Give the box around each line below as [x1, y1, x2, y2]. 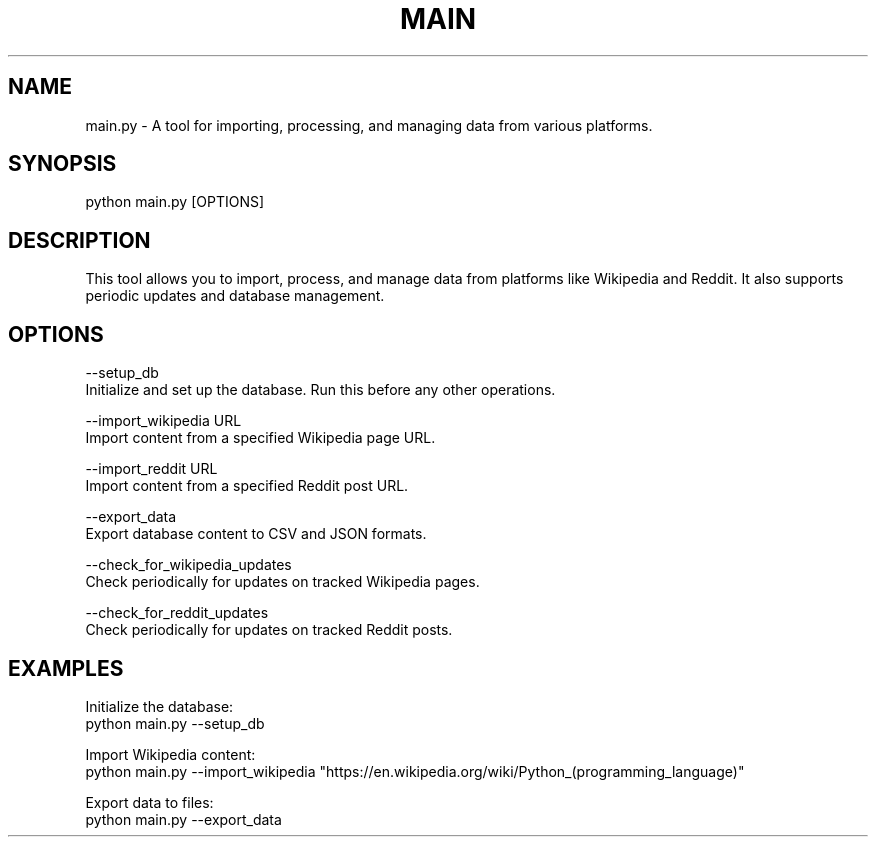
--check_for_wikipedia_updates [85, 556, 292, 574]
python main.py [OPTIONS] [85, 193, 265, 211]
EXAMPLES [8, 655, 124, 681]
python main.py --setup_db [85, 714, 265, 732]
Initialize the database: [85, 697, 234, 715]
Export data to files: [85, 793, 214, 811]
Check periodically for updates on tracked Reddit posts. [85, 621, 453, 639]
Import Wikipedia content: [85, 745, 256, 763]
